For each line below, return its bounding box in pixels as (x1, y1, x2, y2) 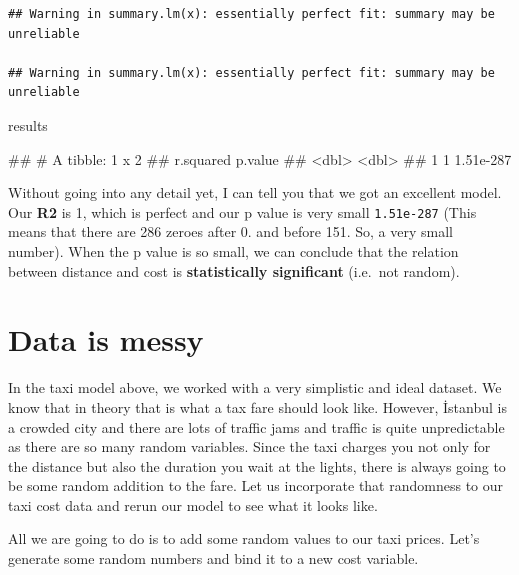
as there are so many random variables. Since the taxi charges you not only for (8, 436, 491, 457)
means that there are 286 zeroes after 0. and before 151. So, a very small (8, 221, 453, 242)
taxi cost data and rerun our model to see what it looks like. (8, 494, 378, 515)
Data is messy (8, 319, 204, 360)
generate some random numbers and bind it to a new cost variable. (8, 548, 419, 569)
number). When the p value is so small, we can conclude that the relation (8, 241, 459, 261)
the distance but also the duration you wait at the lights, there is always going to (8, 455, 506, 476)
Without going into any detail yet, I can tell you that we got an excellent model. (8, 182, 502, 203)
